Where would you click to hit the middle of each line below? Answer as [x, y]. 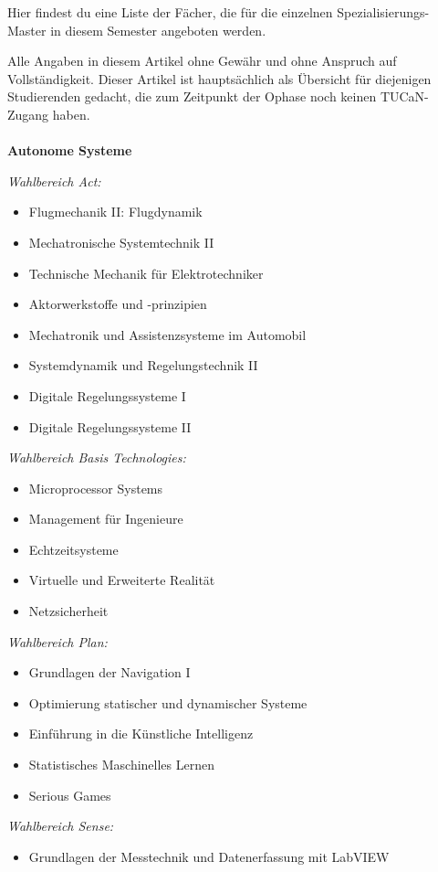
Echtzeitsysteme [73, 549]
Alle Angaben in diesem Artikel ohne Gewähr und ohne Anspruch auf [202, 61]
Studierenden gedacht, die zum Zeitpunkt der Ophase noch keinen [192, 96]
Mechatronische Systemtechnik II [121, 242]
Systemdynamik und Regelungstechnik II [143, 365]
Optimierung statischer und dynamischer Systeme [168, 702]
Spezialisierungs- [383, 12]
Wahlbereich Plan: [57, 641]
